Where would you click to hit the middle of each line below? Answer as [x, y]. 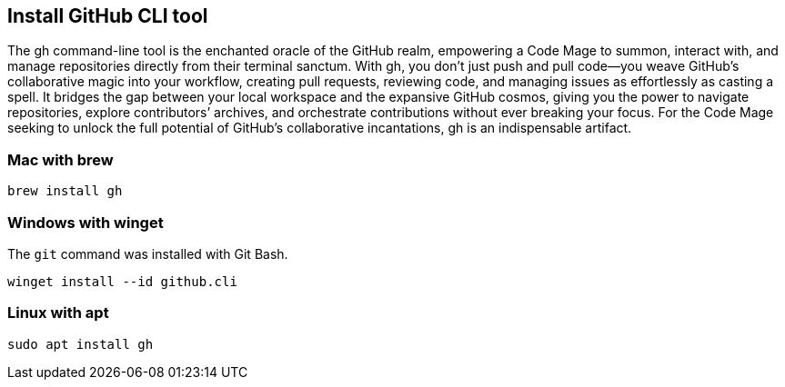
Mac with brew [60, 159]
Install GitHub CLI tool [108, 16]
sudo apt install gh [81, 344]
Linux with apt [58, 313]
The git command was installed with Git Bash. [148, 253]
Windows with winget [86, 222]
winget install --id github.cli [122, 281]
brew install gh [65, 191]
